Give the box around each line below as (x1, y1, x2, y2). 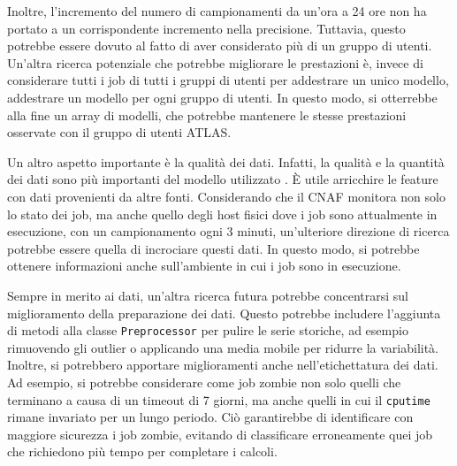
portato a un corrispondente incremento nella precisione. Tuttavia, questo (7, 19, 406, 37)
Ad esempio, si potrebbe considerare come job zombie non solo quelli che (7, 372, 401, 391)
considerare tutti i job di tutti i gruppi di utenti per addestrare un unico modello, (7, 71, 449, 89)
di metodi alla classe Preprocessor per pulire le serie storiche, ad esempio (7, 321, 408, 340)
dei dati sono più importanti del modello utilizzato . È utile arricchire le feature (7, 170, 438, 188)
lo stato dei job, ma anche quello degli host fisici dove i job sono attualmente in (7, 204, 438, 223)
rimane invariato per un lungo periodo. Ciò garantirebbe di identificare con (7, 408, 414, 426)
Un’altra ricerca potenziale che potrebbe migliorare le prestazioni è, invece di (7, 53, 423, 72)
